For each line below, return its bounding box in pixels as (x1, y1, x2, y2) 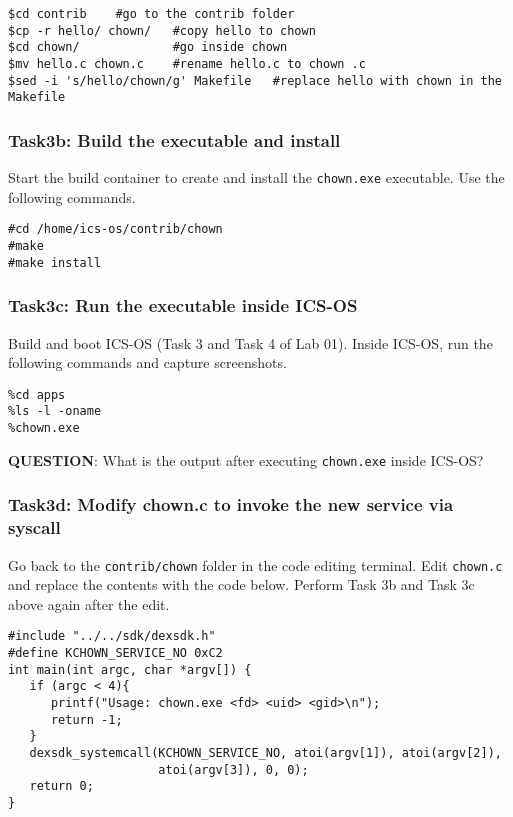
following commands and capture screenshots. (8, 352, 287, 373)
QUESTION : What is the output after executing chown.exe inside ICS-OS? (8, 449, 484, 470)
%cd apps (8, 387, 66, 402)
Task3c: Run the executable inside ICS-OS (8, 293, 358, 318)
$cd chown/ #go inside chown (8, 40, 288, 55)
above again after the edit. (8, 593, 170, 614)
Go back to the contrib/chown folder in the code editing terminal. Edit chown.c (8, 554, 503, 575)
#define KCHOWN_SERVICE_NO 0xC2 (8, 646, 223, 661)
